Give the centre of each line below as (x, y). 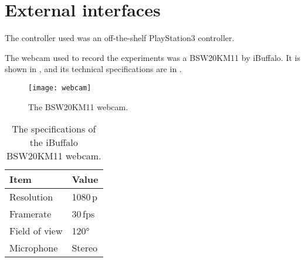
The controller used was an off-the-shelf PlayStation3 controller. (120, 38)
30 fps (83, 214)
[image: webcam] (60, 88)
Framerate (30, 214)
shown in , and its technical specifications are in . (93, 69)
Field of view (36, 231)
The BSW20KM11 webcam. (78, 106)
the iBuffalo (54, 142)
